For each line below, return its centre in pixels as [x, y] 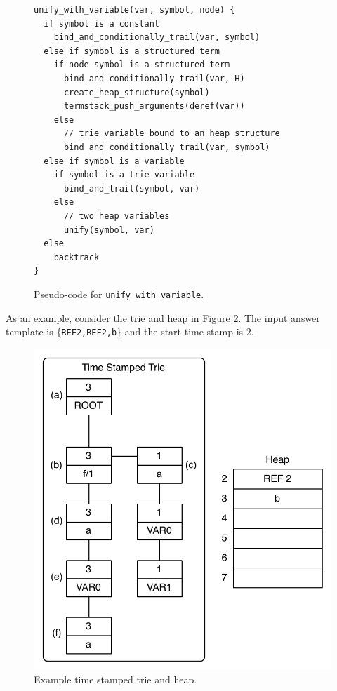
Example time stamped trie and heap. [115, 679]
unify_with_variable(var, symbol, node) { [134, 10]
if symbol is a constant [101, 24]
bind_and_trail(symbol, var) [132, 188]
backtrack [77, 257]
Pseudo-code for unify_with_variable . [119, 294]
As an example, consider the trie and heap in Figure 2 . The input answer [163, 317]
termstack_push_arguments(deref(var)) [154, 106]
